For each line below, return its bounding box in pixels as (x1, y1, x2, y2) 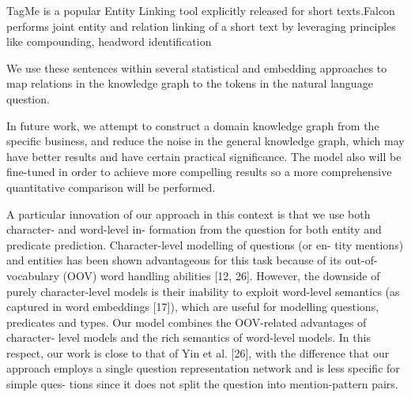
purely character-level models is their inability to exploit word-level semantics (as (6, 283, 400, 299)
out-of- (345, 252, 378, 268)
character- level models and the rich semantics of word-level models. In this (6, 329, 371, 346)
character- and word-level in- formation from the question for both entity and (6, 221, 382, 238)
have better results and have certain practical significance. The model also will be (6, 148, 402, 164)
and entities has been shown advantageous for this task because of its (6, 252, 342, 268)
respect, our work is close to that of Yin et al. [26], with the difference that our (6, 344, 390, 361)
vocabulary (6, 267, 59, 283)
